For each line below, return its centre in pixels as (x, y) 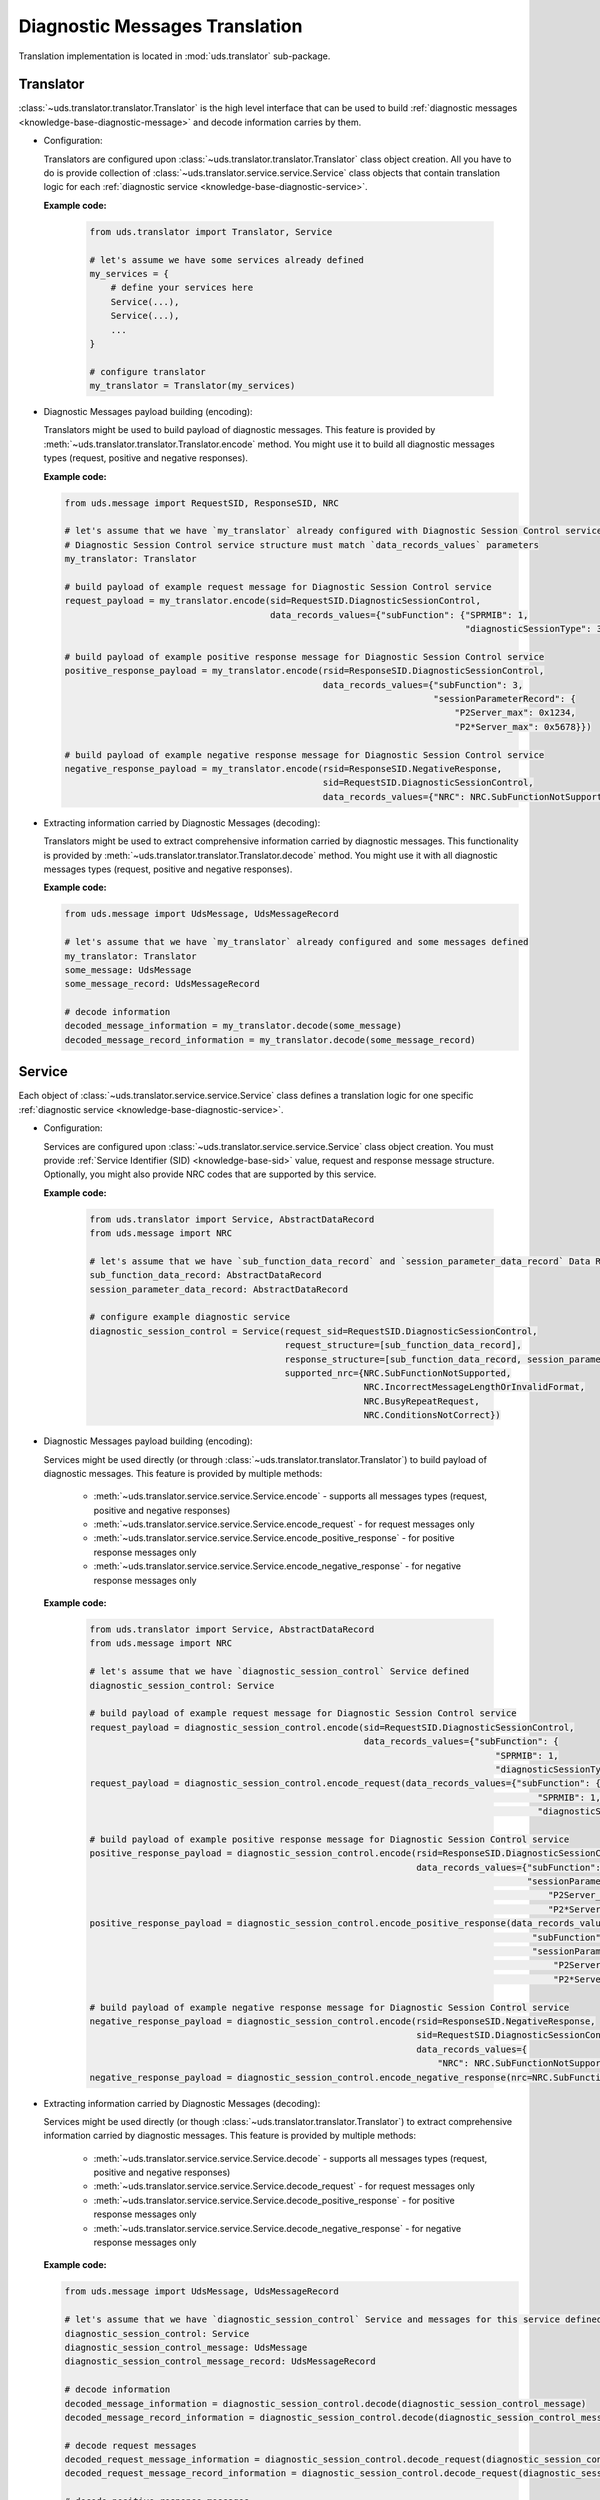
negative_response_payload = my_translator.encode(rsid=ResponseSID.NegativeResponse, (283, 769)
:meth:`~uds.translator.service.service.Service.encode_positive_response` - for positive (274, 1538)
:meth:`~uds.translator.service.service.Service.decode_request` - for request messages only (284, 2186)
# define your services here (182, 288)
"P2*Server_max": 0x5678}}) (523, 726)
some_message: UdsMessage (128, 969)
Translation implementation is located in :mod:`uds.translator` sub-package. (174, 56)
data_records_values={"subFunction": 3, (423, 684)
